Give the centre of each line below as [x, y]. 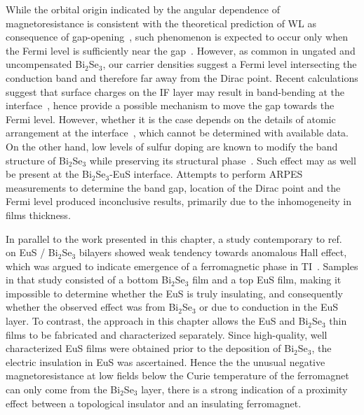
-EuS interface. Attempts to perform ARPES [206, 174]
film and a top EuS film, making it [267, 280]
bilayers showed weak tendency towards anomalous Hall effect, [213, 252]
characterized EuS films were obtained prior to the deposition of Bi [150, 348]
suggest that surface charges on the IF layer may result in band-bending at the [175, 91]
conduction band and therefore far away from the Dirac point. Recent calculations [182, 77]
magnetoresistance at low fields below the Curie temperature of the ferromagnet [177, 375]
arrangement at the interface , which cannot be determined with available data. [177, 133]
